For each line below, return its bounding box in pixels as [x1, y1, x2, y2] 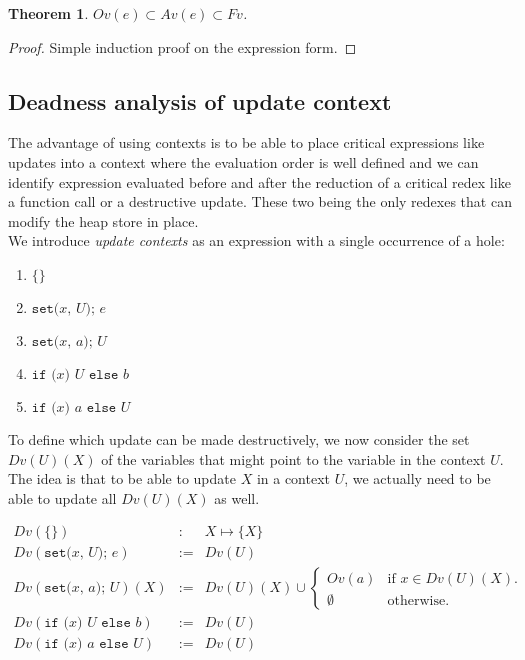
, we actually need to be [344, 468, 491, 489]
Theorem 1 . [8, 3, 89, 23]
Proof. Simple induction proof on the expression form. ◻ [8, 36, 357, 57]
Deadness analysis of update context [8, 85, 392, 116]
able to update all [8, 487, 117, 508]
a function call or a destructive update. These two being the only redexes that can [8, 191, 512, 212]
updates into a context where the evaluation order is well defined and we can [8, 151, 479, 172]
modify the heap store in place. [8, 210, 199, 231]
